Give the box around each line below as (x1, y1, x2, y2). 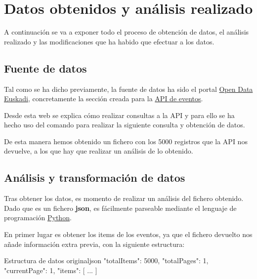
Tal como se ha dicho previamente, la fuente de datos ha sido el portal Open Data (4, 83, 253, 94)
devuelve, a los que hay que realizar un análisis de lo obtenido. (4, 146, 193, 156)
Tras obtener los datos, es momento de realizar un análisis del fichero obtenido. (4, 193, 244, 203)
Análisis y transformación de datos (4, 170, 185, 185)
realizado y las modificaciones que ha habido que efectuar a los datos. (4, 36, 214, 46)
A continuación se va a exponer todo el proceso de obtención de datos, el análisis (4, 27, 249, 37)
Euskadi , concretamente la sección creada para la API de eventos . (4, 93, 203, 104)
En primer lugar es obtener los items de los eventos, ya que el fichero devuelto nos (4, 229, 253, 239)
